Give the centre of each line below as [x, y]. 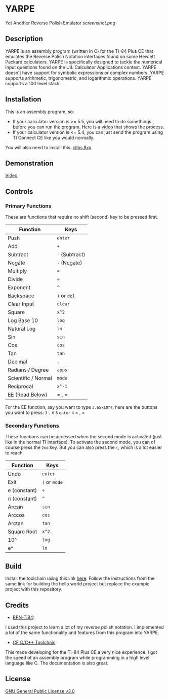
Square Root [23, 532]
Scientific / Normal [30, 378]
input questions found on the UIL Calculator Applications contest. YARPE [81, 67]
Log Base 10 [23, 321]
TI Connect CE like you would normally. [53, 137]
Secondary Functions [32, 426]
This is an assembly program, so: [40, 112]
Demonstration [30, 163]
